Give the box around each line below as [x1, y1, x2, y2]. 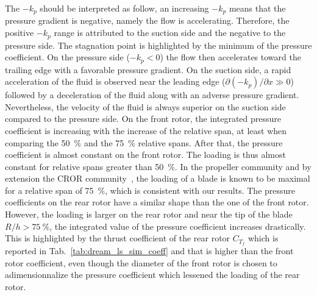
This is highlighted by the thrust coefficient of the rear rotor [5, 232, 230, 244]
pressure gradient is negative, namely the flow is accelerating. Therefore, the [5, 14, 290, 27]
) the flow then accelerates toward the [160, 51, 301, 63]
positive [5, 26, 34, 39]
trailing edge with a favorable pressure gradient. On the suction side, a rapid [5, 63, 291, 76]
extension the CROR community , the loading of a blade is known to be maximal [5, 172, 310, 185]
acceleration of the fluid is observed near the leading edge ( [5, 75, 226, 88]
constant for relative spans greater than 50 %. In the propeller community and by [5, 160, 312, 172]
